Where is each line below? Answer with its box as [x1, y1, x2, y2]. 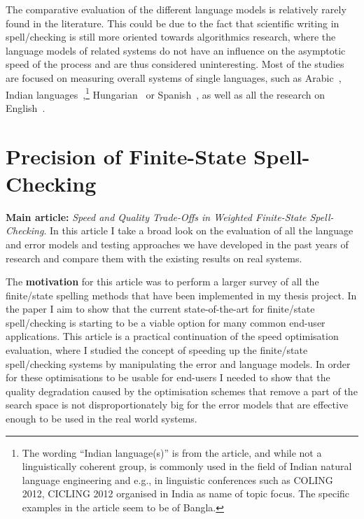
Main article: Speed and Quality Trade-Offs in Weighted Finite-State [6, 209, 307, 224]
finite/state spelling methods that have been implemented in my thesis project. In [6, 287, 357, 302]
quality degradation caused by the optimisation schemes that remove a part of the [6, 383, 358, 398]
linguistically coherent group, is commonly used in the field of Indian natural [22, 459, 352, 474]
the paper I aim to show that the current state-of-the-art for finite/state [6, 301, 315, 316]
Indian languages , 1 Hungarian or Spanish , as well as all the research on [6, 85, 325, 101]
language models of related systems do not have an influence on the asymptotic [6, 43, 346, 57]
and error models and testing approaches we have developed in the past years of [6, 236, 349, 251]
